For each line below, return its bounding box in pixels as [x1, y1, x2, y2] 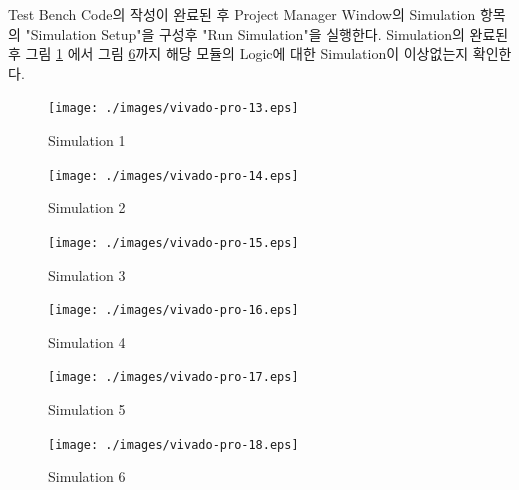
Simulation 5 [48, 399, 126, 420]
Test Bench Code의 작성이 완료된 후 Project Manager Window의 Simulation [8, 4, 476, 24]
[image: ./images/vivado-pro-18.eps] [48, 437, 299, 452]
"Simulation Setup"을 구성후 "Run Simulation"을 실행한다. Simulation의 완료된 [25, 23, 509, 44]
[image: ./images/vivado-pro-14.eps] [48, 168, 299, 183]
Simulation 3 [48, 264, 126, 285]
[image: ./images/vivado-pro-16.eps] [48, 303, 299, 318]
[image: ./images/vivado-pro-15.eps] [48, 235, 299, 250]
